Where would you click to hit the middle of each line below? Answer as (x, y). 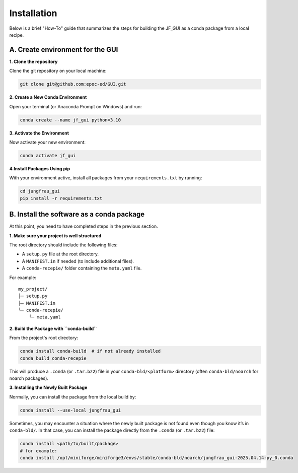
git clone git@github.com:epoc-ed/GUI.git (73, 84)
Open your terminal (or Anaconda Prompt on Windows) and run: (76, 106)
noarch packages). (29, 378)
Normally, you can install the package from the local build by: (73, 397)
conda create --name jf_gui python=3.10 (70, 120)
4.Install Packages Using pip (40, 168)
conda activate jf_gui (48, 155)
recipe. (17, 35)
